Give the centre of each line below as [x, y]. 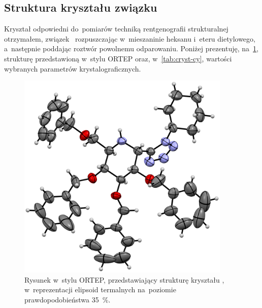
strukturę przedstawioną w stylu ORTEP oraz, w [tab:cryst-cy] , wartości [118, 58]
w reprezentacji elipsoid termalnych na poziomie [100, 289]
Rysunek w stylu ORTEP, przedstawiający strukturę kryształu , [124, 279]
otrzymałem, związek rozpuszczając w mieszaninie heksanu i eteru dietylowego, [130, 38]
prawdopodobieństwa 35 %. [68, 299]
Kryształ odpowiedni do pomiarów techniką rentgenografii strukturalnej [116, 29]
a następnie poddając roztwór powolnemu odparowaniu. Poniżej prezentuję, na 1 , [131, 48]
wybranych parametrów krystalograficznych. [73, 68]
